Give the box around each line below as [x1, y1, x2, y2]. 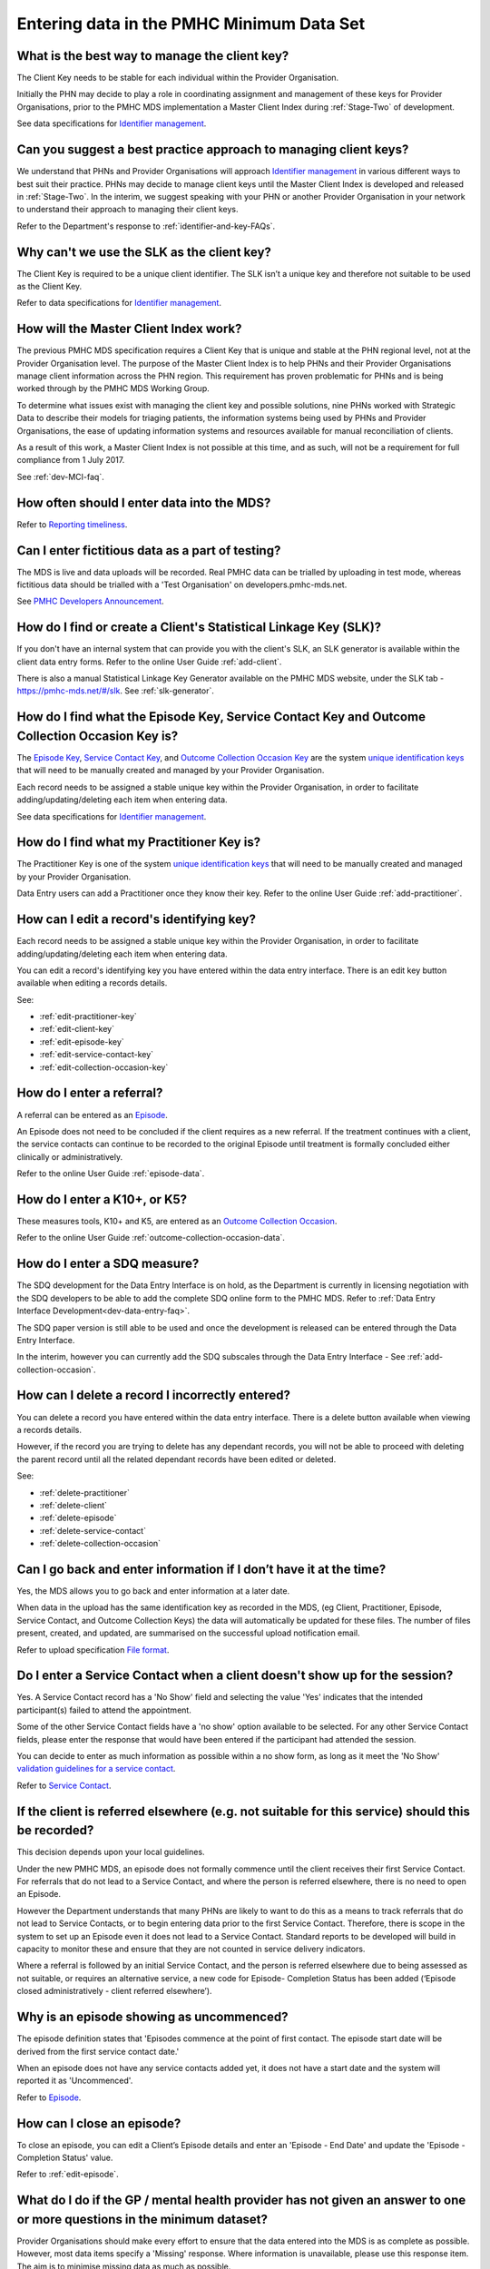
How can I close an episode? [16, 2116, 181, 2131]
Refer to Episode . [16, 2092, 82, 2103]
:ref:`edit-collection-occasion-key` [39, 1062, 169, 1073]
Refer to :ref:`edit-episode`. [16, 2169, 119, 2180]
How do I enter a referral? [16, 1085, 163, 1101]
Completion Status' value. [16, 2152, 113, 2163]
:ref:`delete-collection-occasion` [39, 1538, 162, 1549]
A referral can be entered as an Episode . [16, 1109, 168, 1120]
